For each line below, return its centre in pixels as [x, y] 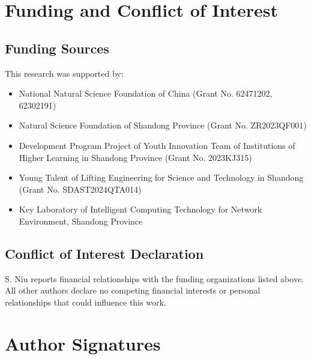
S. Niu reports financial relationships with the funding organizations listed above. [155, 278]
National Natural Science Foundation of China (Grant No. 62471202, [146, 93]
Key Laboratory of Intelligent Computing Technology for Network [140, 209]
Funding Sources [57, 48]
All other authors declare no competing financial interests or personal [133, 290]
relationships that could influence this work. [86, 302]
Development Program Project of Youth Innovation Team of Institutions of [157, 145]
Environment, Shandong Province [81, 221]
